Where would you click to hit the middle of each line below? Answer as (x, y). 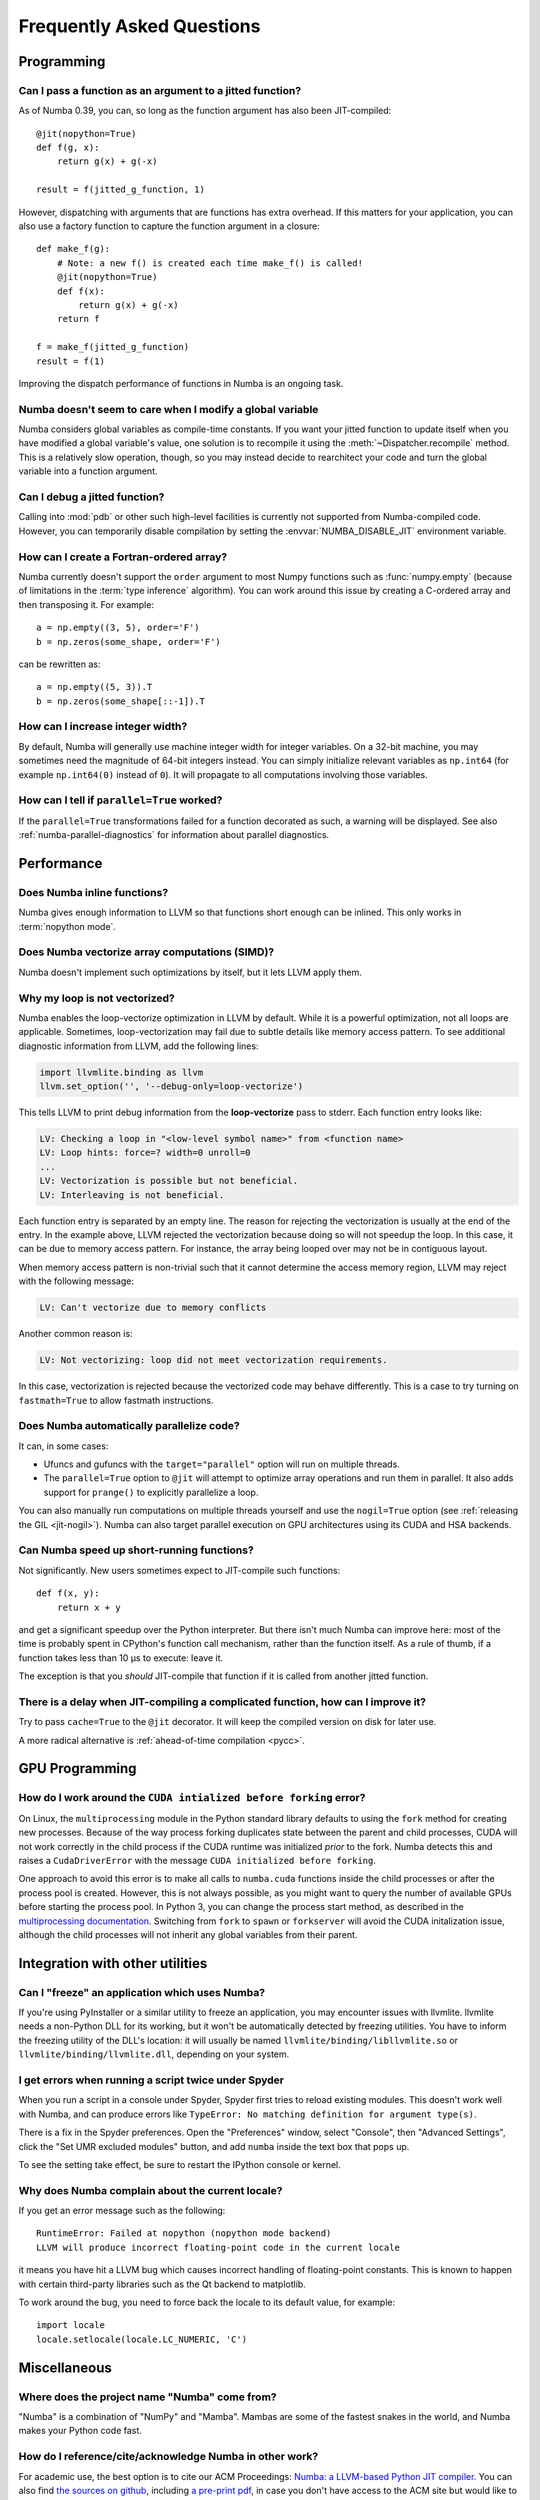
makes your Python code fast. (80, 2431)
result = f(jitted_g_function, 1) (120, 189)
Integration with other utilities (113, 1963)
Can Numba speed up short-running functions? (136, 1550)
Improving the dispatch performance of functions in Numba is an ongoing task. (181, 383)
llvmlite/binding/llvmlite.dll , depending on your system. (154, 2054)
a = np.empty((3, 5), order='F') (118, 628)
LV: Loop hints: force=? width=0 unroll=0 (145, 1153)
